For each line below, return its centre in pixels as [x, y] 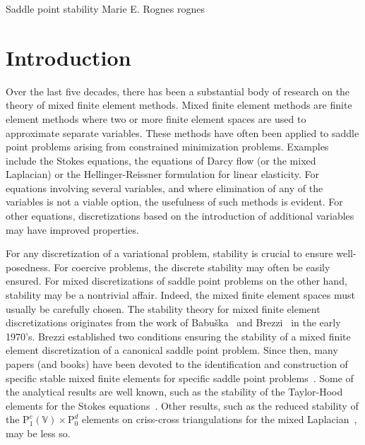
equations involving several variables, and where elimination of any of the [164, 188]
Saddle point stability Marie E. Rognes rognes [105, 8]
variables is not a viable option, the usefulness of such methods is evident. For [174, 202]
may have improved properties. [72, 229]
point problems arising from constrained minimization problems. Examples [167, 147]
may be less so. [38, 433]
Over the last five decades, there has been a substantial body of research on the [178, 91]
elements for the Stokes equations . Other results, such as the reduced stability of [182, 405]
